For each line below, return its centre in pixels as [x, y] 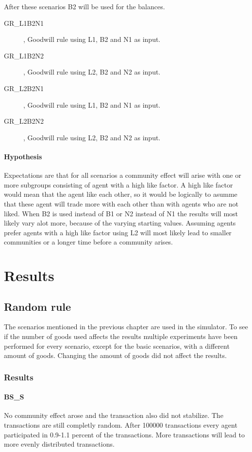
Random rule [38, 306]
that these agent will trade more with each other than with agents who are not [121, 203]
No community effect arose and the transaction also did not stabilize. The [114, 415]
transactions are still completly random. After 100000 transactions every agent [121, 425]
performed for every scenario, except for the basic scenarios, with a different [117, 346]
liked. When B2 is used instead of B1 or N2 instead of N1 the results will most [121, 213]
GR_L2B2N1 [24, 88]
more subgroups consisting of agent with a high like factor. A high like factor [118, 184]
